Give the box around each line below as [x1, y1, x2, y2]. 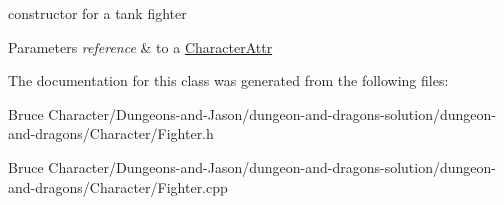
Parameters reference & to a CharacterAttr [8, 36, 273, 57]
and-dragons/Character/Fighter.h [8, 123, 214, 144]
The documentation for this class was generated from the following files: [8, 70, 449, 91]
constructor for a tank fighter [8, 3, 187, 23]
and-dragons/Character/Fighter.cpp [8, 176, 228, 197]
